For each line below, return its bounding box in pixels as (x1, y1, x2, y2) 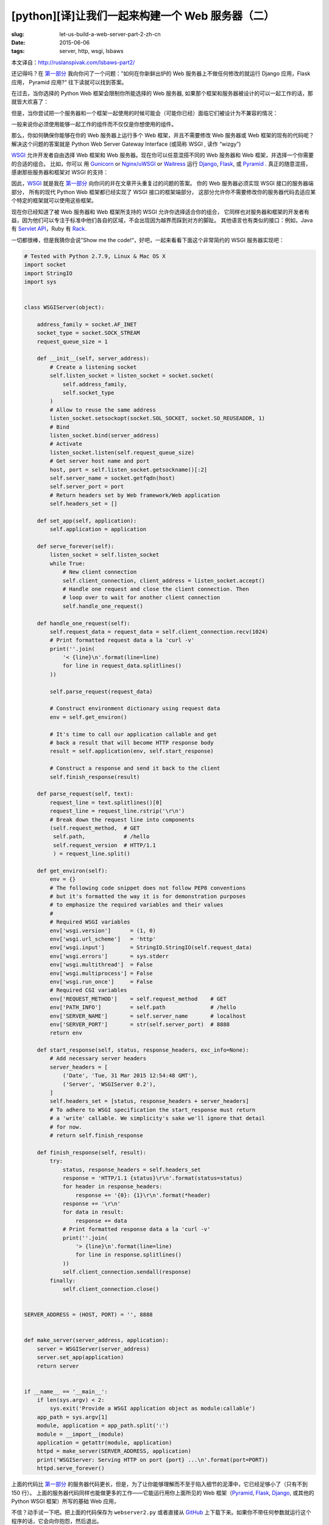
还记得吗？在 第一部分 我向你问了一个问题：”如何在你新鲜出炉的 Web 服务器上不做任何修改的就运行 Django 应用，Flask (11, 70, 311, 77)
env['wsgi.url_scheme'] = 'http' (49, 935, 157, 942)
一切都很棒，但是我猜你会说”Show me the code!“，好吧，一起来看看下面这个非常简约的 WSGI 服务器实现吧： (11, 236, 285, 243)
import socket (24, 261, 66, 268)
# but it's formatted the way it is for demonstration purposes (49, 893, 246, 900)
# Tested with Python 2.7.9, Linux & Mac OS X (24, 253, 166, 259)
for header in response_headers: (62, 1183, 163, 1190)
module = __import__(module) (37, 1430, 124, 1438)
